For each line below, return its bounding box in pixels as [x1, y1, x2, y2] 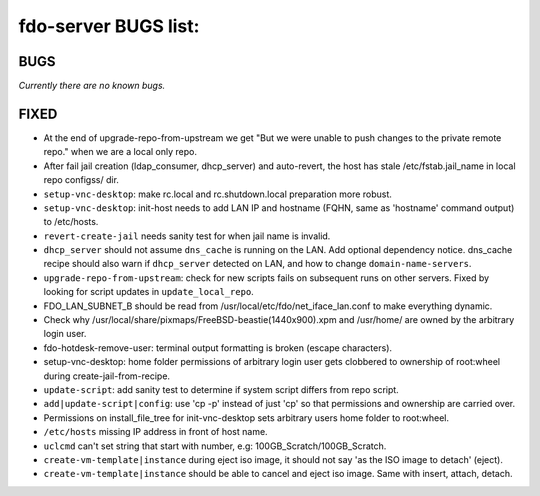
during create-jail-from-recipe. [43, 370, 170, 382]
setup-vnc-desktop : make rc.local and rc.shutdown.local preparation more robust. [43, 188, 392, 200]
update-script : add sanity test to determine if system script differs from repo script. [43, 384, 399, 395]
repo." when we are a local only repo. [43, 146, 197, 158]
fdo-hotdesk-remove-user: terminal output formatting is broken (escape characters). [43, 341, 393, 354]
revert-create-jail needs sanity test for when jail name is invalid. [43, 230, 331, 242]
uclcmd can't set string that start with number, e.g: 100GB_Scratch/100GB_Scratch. [43, 440, 387, 452]
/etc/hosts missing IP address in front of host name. [43, 426, 269, 438]
